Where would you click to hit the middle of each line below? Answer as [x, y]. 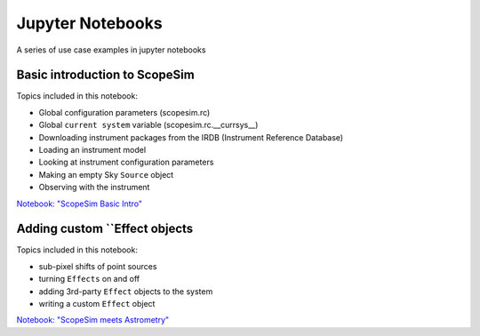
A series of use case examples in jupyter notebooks [111, 50]
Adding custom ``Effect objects [105, 229]
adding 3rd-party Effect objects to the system [126, 291]
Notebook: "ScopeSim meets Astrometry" [93, 320]
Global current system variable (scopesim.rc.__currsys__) [148, 125]
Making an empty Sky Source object [106, 174]
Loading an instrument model [92, 150]
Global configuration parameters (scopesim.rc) [124, 112]
